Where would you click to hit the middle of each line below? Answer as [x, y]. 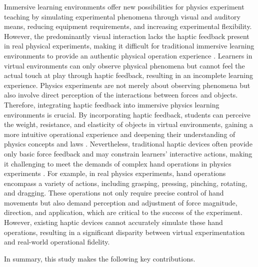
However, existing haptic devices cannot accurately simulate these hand [113, 222]
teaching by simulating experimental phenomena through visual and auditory [122, 16]
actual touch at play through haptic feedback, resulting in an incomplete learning [129, 75]
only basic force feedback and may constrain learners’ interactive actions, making [128, 153]
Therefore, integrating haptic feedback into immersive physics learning [112, 104]
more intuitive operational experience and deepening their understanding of [120, 134]
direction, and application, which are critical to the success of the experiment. [123, 212]
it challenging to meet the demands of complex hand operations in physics [118, 163]
